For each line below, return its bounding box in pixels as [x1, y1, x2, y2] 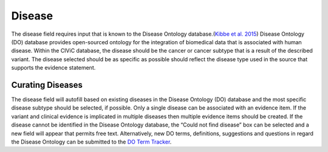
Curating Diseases [11, 79, 83, 90]
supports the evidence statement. [11, 64, 96, 71]
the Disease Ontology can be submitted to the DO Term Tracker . [11, 138, 172, 145]
